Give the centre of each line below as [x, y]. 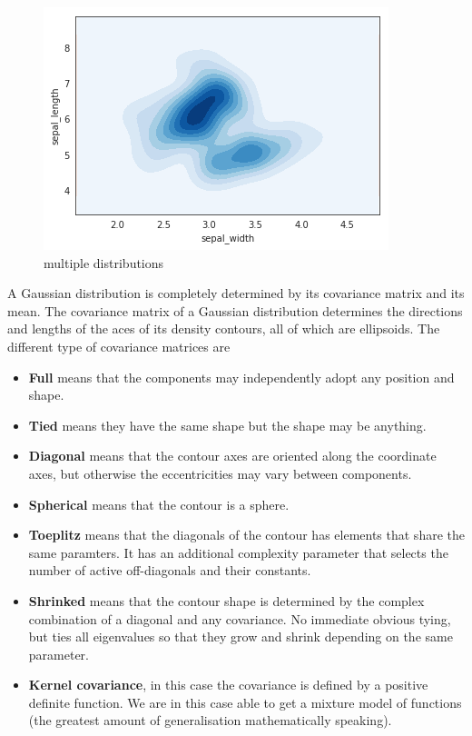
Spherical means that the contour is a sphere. [159, 504]
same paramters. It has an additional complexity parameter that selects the [238, 552]
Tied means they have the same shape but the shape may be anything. [227, 425]
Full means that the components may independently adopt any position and [241, 377]
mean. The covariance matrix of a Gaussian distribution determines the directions [235, 310]
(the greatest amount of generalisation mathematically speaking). [210, 720]
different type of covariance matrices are [119, 346]
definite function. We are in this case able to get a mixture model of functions [245, 702]
